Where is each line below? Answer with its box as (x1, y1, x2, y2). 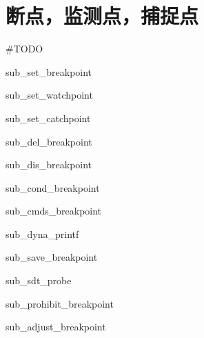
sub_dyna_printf (6, 226, 79, 241)
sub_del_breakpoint (6, 134, 92, 148)
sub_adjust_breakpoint (6, 319, 106, 334)
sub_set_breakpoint (6, 64, 92, 79)
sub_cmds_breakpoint (6, 203, 102, 218)
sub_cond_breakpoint (6, 180, 100, 195)
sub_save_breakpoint (6, 250, 98, 264)
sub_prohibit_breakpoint (6, 296, 114, 310)
